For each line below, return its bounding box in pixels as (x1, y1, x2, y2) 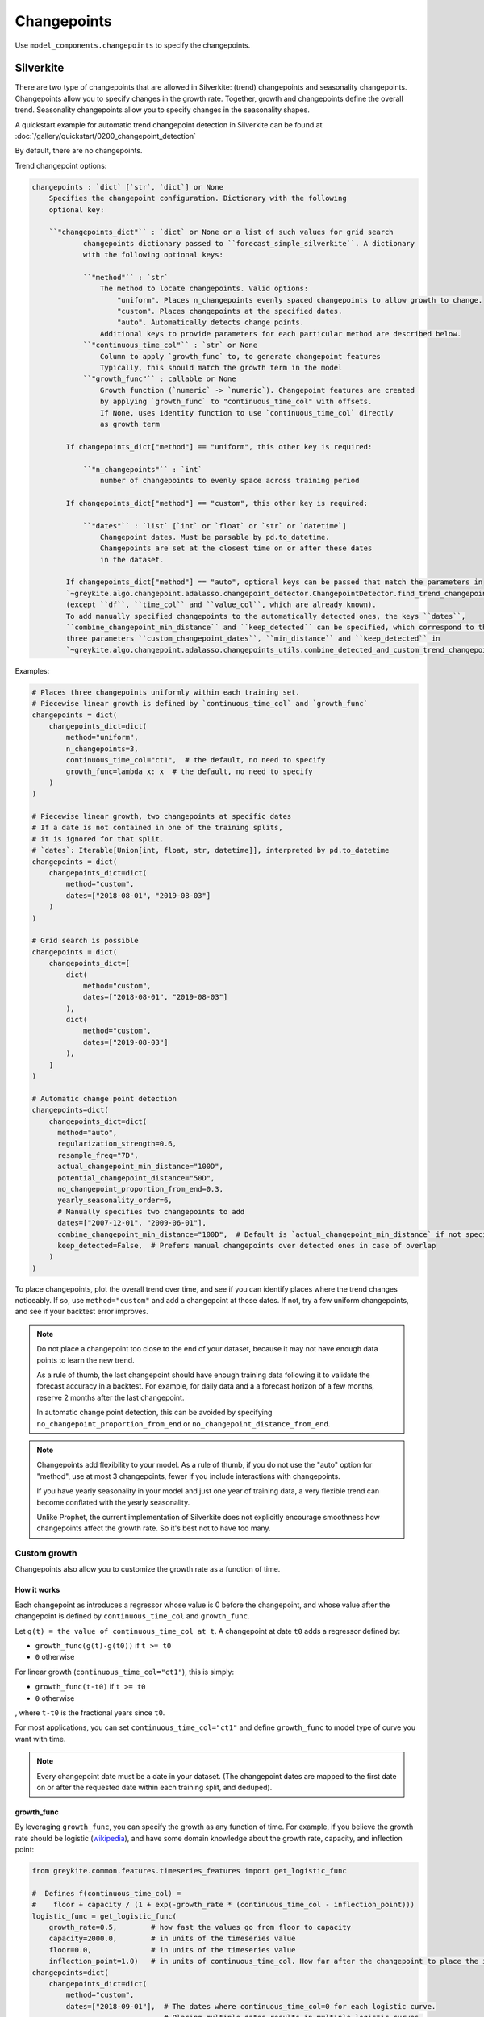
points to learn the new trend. (36, 1355, 135, 1365)
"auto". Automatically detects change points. (117, 318, 305, 327)
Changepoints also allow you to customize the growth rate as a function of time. (15, 1564, 281, 1574)
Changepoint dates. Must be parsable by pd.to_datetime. (99, 532, 330, 541)
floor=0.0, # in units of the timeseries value (48, 1945, 296, 1954)
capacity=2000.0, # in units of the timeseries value (48, 1934, 296, 1944)
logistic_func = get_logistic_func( (31, 1911, 177, 1920)
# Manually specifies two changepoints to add (57, 1207, 245, 1216)
